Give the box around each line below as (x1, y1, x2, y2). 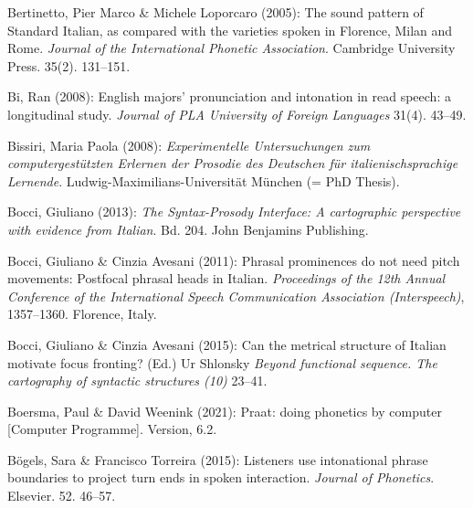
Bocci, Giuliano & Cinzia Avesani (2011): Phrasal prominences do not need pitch (7, 250, 460, 270)
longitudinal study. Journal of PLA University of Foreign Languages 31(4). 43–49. (7, 104, 467, 123)
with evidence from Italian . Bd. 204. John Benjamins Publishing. (7, 219, 369, 238)
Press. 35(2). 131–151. (7, 56, 131, 75)
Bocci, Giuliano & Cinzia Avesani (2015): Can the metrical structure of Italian (7, 334, 447, 354)
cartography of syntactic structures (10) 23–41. (7, 371, 268, 390)
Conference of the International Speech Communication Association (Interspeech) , (7, 286, 465, 305)
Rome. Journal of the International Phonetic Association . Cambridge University (7, 38, 456, 58)
